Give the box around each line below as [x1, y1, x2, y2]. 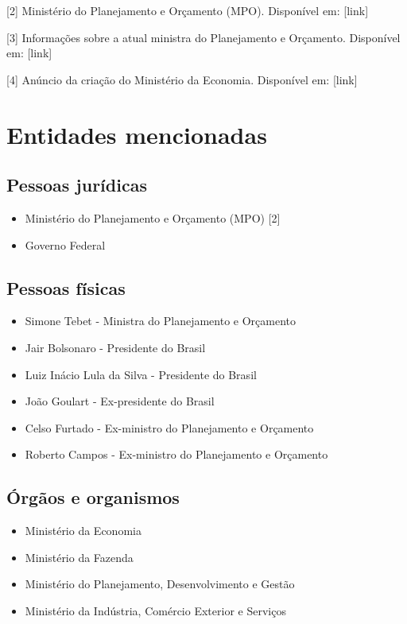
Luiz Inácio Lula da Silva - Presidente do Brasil [25, 366, 257, 382]
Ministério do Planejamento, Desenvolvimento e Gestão [25, 576, 295, 592]
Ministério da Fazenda [25, 548, 134, 565]
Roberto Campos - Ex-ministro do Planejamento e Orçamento [25, 446, 328, 463]
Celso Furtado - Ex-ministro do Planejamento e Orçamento [25, 419, 314, 436]
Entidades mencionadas [6, 118, 267, 150]
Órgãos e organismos [6, 485, 180, 510]
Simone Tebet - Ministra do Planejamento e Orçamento [25, 312, 297, 329]
